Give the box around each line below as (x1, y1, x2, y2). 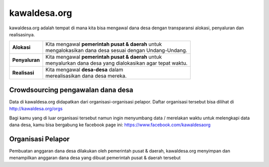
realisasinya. (9, 31, 35, 37)
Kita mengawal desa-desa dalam (45, 66, 124, 73)
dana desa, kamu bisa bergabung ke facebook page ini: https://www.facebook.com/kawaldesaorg (9, 122, 211, 128)
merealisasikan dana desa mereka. (45, 73, 127, 80)
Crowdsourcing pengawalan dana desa (9, 85, 134, 94)
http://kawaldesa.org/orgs (9, 106, 63, 112)
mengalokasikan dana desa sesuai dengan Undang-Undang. (45, 47, 188, 54)
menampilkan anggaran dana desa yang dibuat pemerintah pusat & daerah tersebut (9, 155, 181, 161)
